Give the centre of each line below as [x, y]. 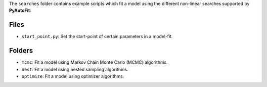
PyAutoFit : [20, 10]
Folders [21, 51]
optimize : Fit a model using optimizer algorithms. [73, 76]
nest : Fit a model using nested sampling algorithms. [75, 69]
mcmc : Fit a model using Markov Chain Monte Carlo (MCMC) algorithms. [95, 62]
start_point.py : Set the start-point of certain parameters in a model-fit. [97, 37]
